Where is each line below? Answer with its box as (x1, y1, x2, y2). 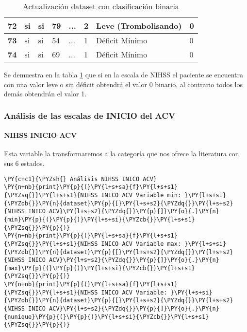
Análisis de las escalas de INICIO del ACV (4, 109, 176, 121)
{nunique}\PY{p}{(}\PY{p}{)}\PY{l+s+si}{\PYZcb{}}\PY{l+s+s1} (4, 313, 209, 320)
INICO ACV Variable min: (101, 191, 181, 199)
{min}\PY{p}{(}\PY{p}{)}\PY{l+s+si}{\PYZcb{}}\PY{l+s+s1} (4, 216, 195, 223)
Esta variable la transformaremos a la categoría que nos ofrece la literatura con (4, 148, 239, 159)
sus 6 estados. (4, 158, 45, 168)
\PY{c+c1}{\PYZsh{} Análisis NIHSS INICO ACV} (4, 175, 157, 183)
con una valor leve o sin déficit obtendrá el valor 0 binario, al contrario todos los (4, 79, 243, 89)
